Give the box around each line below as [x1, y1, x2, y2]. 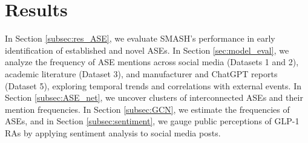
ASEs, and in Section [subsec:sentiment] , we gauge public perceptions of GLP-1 [5, 115, 300, 127]
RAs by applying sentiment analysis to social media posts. [5, 126, 221, 139]
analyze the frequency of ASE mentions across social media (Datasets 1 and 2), [5, 56, 299, 68]
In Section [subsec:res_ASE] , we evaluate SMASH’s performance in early [5, 32, 275, 45]
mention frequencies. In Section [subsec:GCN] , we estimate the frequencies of [5, 103, 290, 115]
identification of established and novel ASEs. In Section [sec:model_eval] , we [5, 43, 289, 56]
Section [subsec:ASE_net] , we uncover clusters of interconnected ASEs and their [5, 91, 303, 104]
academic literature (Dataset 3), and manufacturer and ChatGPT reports [5, 67, 278, 80]
